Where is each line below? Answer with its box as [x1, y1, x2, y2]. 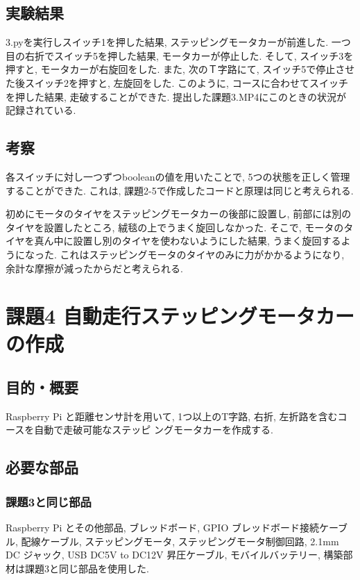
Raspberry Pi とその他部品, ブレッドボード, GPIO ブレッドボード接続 [6, 520, 319, 535]
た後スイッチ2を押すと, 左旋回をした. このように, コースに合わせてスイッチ [6, 75, 348, 90]
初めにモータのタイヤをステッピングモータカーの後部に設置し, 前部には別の [6, 206, 352, 221]
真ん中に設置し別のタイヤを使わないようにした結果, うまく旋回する [34, 233, 341, 248]
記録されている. [6, 103, 76, 117]
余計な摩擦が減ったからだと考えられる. [6, 260, 183, 275]
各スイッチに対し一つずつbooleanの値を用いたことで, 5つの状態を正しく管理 [6, 169, 350, 183]
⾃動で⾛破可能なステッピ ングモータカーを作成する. [34, 422, 273, 437]
